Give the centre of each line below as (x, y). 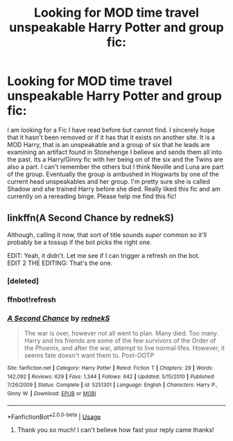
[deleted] (23, 281)
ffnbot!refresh (32, 300)
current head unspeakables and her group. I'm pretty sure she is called (109, 181)
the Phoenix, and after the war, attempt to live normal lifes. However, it (124, 347)
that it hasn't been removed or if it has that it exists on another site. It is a (111, 137)
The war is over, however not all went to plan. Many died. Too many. (121, 333)
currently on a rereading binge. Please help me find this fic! (92, 196)
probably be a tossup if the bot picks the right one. (80, 242)
